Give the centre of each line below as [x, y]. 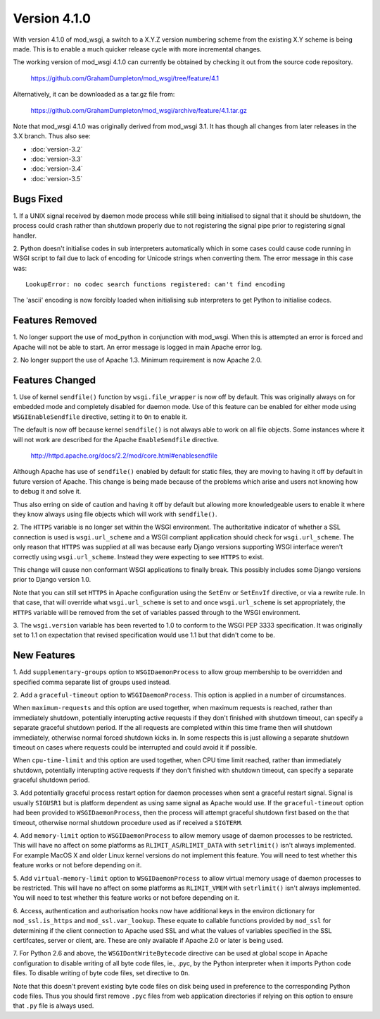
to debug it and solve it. [47, 492]
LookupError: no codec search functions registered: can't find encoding [156, 285]
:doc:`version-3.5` [57, 178]
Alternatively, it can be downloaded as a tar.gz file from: [94, 94]
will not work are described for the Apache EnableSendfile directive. [116, 439]
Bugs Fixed [38, 199]
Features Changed [55, 380]
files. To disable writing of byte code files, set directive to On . [101, 973]
